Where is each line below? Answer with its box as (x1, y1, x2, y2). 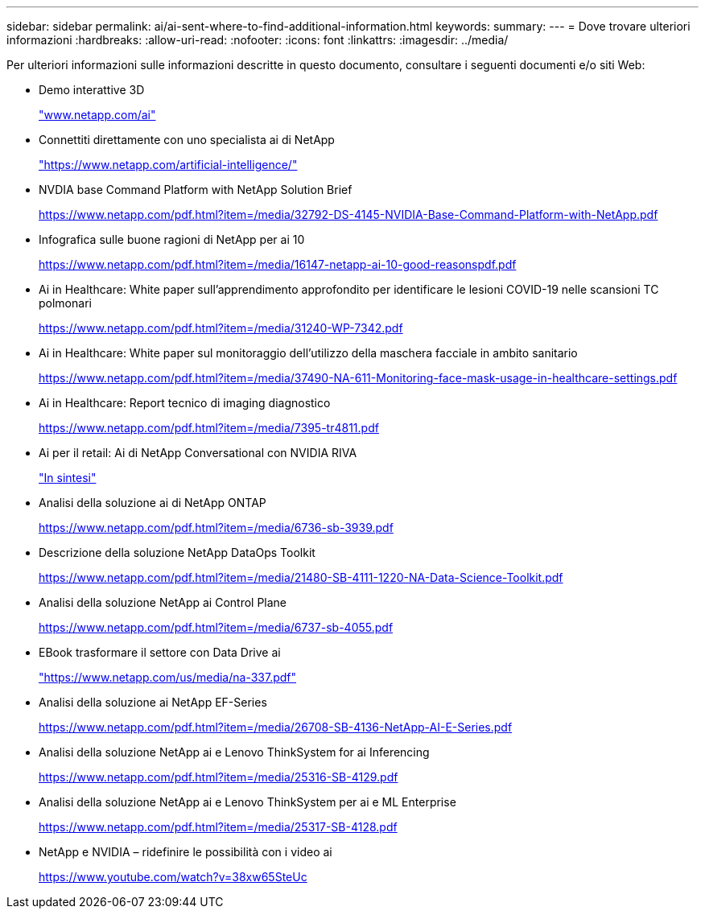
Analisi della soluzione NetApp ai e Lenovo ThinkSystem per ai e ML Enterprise (39, 795, 456, 809)
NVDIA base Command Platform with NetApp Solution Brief (39, 183, 352, 196)
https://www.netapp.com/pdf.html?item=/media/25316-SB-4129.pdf (39, 770, 398, 784)
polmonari (39, 296, 92, 310)
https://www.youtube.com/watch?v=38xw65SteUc (39, 870, 307, 884)
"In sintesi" (39, 471, 97, 484)
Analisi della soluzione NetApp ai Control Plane (39, 596, 287, 609)
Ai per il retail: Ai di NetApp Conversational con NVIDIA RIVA (39, 446, 357, 460)
